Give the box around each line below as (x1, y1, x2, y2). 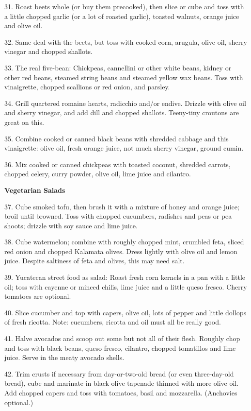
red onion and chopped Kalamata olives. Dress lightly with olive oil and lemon (4, 246, 237, 256)
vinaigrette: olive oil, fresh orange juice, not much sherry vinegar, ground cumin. (4, 143, 244, 153)
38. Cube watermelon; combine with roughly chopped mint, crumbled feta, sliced (4, 237, 244, 247)
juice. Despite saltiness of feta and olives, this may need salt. (4, 256, 185, 266)
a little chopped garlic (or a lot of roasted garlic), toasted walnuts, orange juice (4, 11, 239, 21)
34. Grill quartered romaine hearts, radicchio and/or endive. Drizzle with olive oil (4, 98, 246, 108)
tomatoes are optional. (4, 291, 71, 301)
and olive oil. (4, 20, 43, 31)
